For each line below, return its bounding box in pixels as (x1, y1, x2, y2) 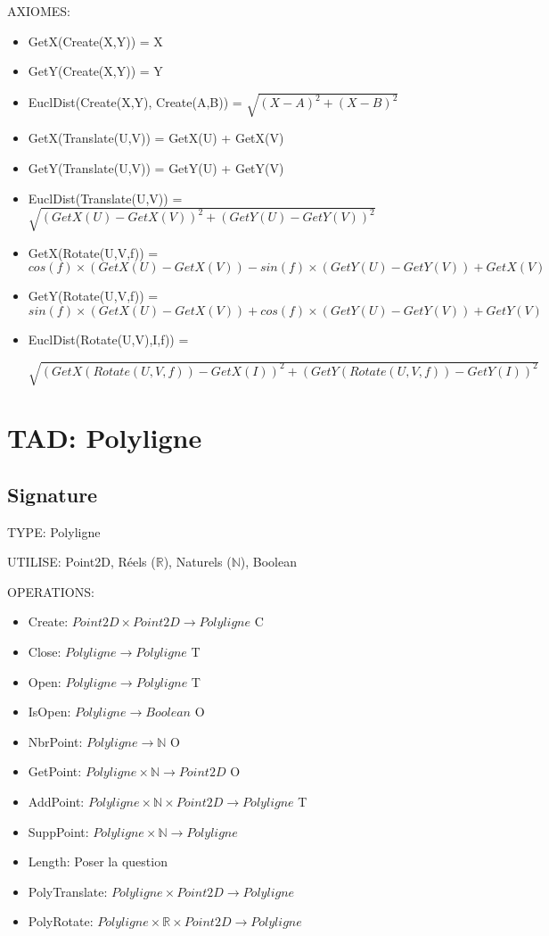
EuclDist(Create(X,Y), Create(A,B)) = (28, 93, 242, 112)
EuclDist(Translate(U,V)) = (28, 188, 183, 207)
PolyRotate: (28, 912, 94, 931)
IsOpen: (28, 702, 71, 721)
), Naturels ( (163, 552, 232, 571)
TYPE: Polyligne (7, 522, 101, 541)
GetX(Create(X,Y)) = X (28, 31, 163, 50)
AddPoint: (28, 791, 85, 810)
